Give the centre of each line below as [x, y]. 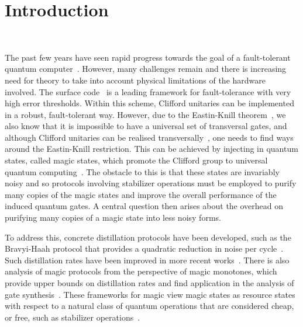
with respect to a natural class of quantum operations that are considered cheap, [149, 306]
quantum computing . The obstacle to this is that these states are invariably [142, 171]
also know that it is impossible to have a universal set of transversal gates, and [146, 126]
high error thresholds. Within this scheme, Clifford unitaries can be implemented [149, 103]
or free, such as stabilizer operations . [73, 317]
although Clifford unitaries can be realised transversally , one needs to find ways [149, 137]
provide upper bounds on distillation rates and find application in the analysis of [149, 283]
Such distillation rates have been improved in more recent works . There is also [147, 260]
